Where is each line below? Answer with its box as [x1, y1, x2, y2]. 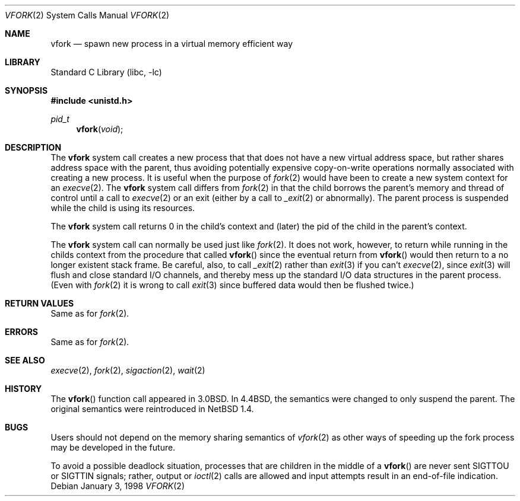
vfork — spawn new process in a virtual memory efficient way [50, 39, 293, 49]
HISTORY [5, 384, 42, 394]
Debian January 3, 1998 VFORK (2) [50, 481, 185, 491]
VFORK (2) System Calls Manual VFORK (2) [5, 10, 170, 20]
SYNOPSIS [5, 85, 48, 95]
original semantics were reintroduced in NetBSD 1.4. [50, 404, 254, 414]
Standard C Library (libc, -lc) [50, 67, 162, 77]
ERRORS [5, 327, 39, 337]
